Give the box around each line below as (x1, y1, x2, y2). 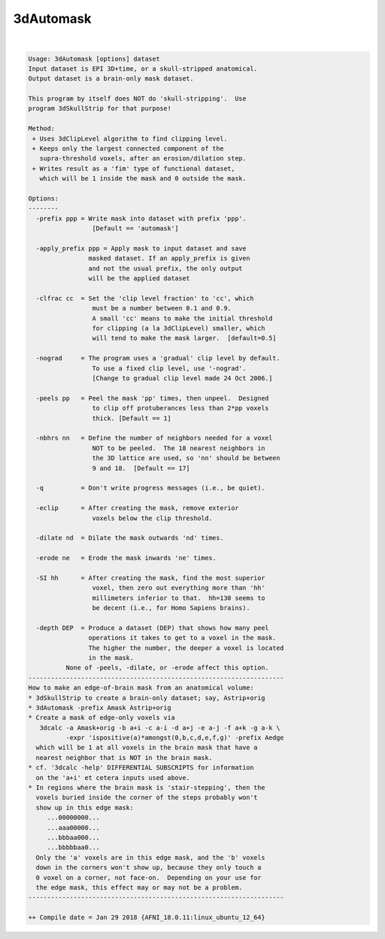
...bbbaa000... (46, 833, 100, 841)
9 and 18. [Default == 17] (91, 464, 190, 472)
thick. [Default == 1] (91, 414, 171, 422)
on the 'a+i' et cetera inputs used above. (36, 773, 190, 781)
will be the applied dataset (88, 275, 190, 283)
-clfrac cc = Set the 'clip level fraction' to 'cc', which (36, 294, 255, 303)
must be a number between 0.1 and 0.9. (91, 304, 232, 313)
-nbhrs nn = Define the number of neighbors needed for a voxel (36, 434, 273, 442)
